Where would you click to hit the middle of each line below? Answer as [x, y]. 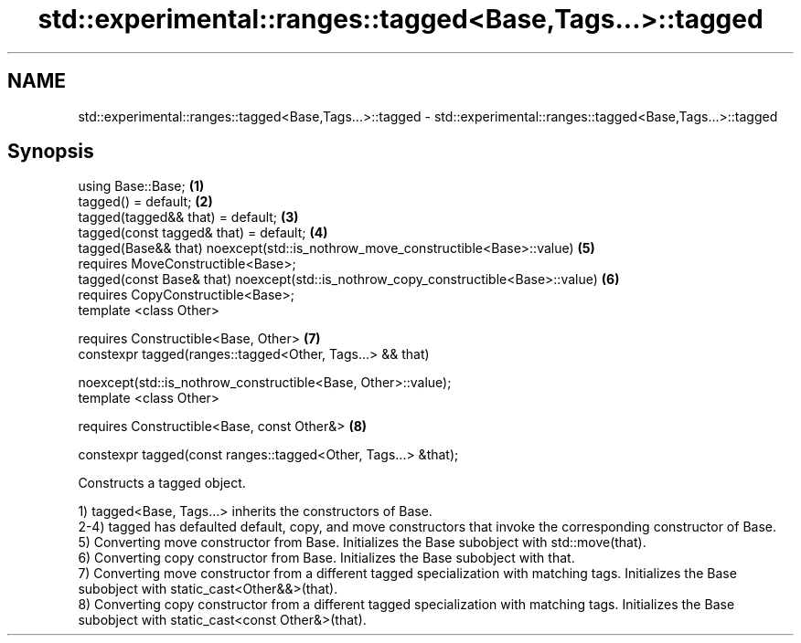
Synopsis [51, 152]
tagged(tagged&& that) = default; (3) [188, 217]
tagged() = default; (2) [145, 202]
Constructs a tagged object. [162, 483]
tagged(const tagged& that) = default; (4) [203, 233]
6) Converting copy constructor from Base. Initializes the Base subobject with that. [326, 558]
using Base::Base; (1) [141, 186]
